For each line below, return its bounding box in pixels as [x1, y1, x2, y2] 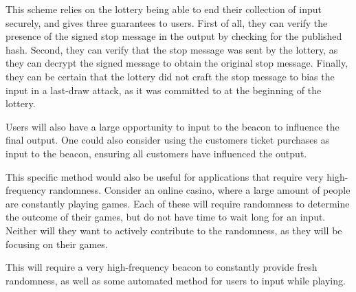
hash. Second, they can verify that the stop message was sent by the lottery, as [5, 42, 338, 56]
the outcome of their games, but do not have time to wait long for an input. [5, 210, 326, 224]
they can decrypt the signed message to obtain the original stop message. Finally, [5, 56, 348, 70]
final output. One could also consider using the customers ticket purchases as [5, 133, 330, 147]
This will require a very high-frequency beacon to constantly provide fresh [5, 260, 318, 274]
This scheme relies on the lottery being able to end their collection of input [5, 2, 322, 16]
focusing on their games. [5, 236, 108, 251]
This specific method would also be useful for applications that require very [5, 169, 324, 183]
